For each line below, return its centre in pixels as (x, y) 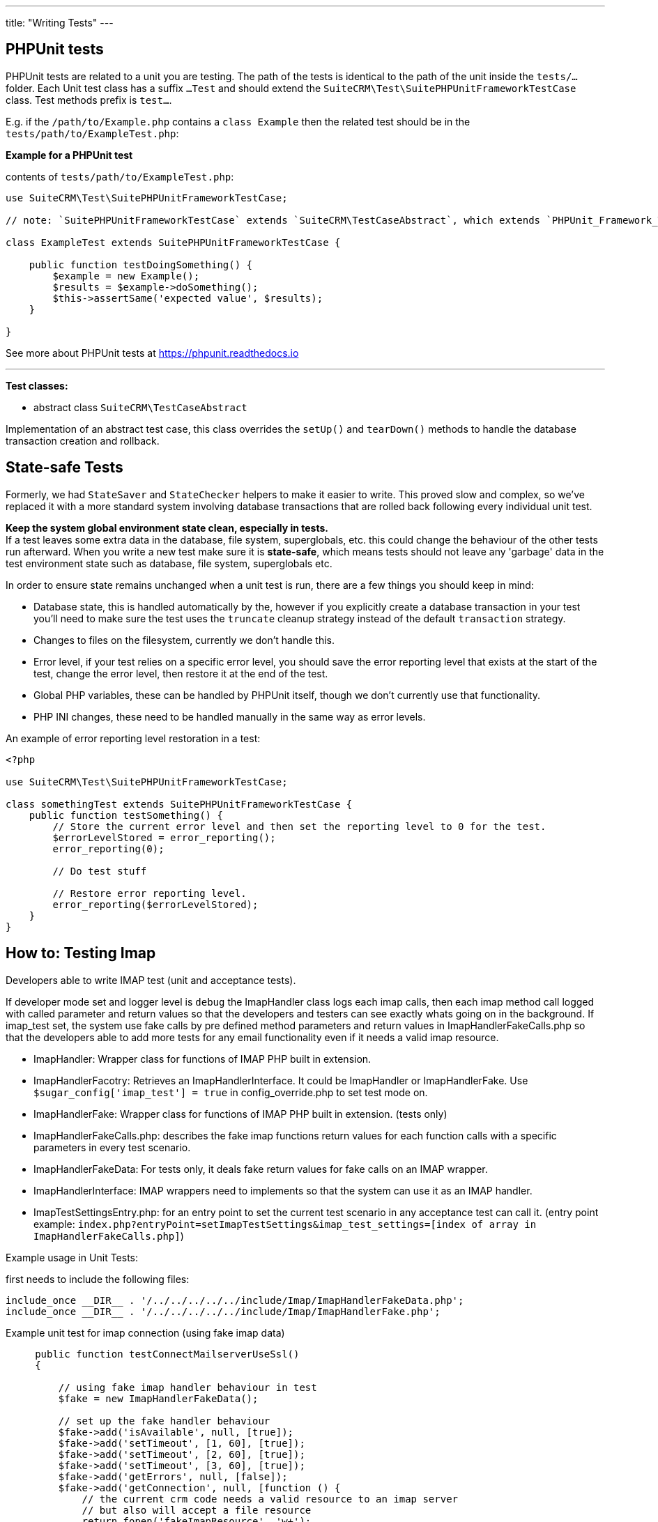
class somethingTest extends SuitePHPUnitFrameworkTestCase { (179, 804)
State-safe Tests (64, 468)
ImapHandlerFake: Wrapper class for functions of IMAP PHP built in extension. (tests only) (240, 1114)
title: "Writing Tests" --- (60, 23)
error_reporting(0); (108, 848)
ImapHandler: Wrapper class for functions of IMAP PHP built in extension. (202, 1059)
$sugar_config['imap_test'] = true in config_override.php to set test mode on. (231, 1092)
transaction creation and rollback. (83, 440)
